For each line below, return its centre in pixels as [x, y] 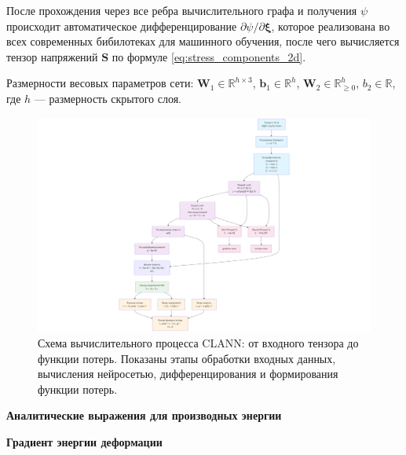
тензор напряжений [52, 56]
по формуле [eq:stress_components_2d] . [209, 56]
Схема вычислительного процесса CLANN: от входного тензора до [198, 343]
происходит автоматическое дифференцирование [122, 26]
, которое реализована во [331, 26]
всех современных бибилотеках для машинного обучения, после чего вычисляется [203, 41]
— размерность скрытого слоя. [108, 98]
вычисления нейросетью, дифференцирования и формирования [188, 374]
